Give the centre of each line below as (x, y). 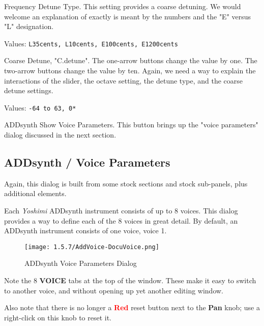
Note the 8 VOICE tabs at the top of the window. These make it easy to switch (130, 280)
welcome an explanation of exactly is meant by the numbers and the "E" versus (128, 16)
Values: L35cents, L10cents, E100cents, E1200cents (91, 43)
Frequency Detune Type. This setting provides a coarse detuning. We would (123, 6)
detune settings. (29, 90)
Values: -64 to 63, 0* (40, 107)
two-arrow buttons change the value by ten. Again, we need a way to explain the (130, 71)
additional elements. (35, 193)
